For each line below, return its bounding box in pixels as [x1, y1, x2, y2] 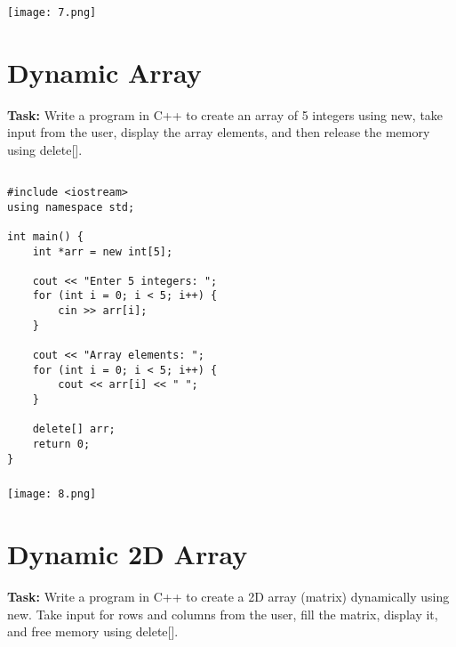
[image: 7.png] [7, 5, 97, 19]
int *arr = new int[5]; [32, 245, 173, 258]
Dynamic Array [7, 53, 202, 90]
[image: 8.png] [7, 488, 97, 501]
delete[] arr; [32, 423, 116, 436]
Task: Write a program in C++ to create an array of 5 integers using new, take [7, 105, 444, 124]
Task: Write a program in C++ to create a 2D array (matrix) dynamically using [7, 587, 450, 606]
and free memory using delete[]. [7, 622, 179, 641]
